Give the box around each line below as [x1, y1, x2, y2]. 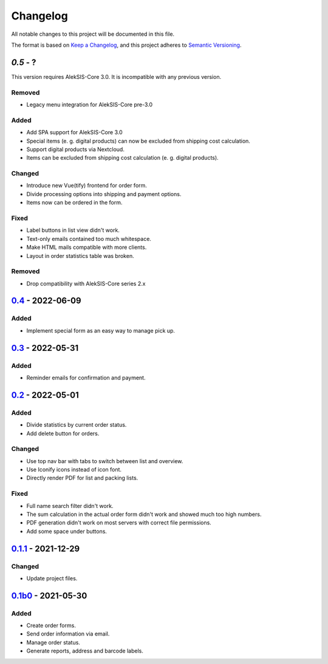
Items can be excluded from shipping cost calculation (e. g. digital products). [26, 154, 219, 161]
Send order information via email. [26, 630, 110, 637]
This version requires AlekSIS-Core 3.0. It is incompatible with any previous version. [11, 73, 222, 80]
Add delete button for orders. [26, 430, 100, 437]
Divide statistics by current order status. [26, 421, 127, 429]
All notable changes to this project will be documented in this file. [11, 30, 175, 38]
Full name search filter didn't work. [26, 502, 114, 509]
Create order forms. [26, 622, 76, 629]
